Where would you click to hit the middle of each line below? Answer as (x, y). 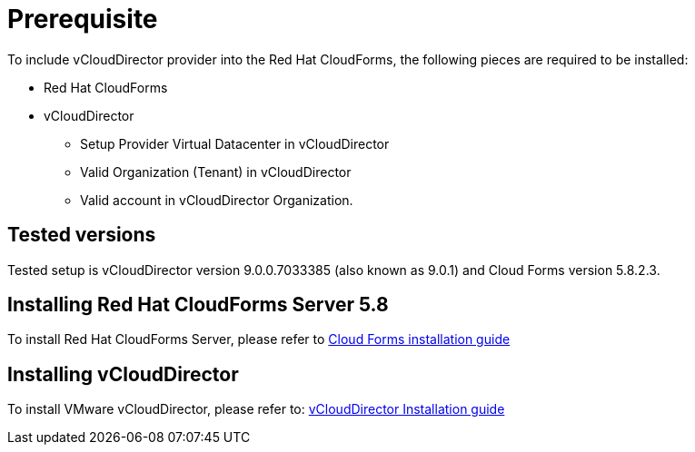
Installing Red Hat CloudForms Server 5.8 (198, 305)
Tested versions (82, 235)
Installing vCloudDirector (123, 374)
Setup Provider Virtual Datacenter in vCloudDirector (235, 143)
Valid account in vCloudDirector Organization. (217, 200)
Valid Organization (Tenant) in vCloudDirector (216, 172)
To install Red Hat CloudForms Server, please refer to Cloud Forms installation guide (259, 339)
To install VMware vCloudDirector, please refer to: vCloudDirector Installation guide (256, 409)
